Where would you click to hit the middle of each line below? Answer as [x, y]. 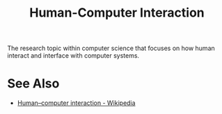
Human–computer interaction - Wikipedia [76, 103]
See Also [33, 84]
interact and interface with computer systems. [73, 56]
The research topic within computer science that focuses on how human [111, 48]
